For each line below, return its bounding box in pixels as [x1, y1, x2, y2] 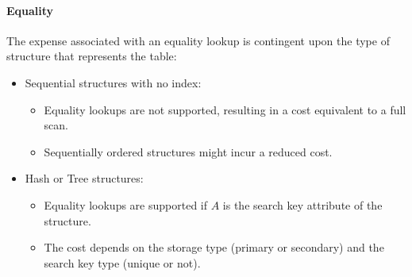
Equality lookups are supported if [44, 196, 208, 213]
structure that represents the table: [6, 48, 177, 64]
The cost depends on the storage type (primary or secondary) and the [44, 239, 384, 256]
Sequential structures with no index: [25, 74, 202, 90]
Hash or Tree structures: [25, 170, 144, 187]
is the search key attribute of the [222, 196, 383, 213]
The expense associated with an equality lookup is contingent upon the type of [6, 32, 390, 48]
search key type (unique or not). [44, 254, 201, 271]
